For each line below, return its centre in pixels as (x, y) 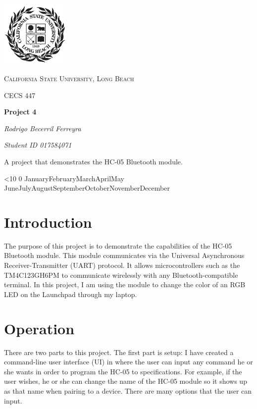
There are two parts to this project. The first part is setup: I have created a (119, 352)
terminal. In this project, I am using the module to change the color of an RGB (125, 284)
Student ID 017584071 (38, 145)
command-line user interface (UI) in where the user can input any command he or (128, 362)
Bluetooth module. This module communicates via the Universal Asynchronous (124, 255)
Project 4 (20, 112)
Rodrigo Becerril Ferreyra (43, 128)
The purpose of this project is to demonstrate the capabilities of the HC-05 (118, 245)
